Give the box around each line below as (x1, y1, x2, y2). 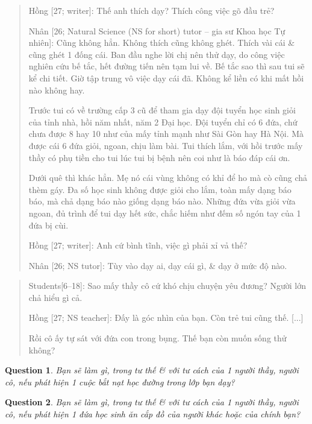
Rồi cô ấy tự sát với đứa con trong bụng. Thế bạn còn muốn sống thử (28, 332, 287, 344)
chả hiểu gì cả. (28, 291, 83, 303)
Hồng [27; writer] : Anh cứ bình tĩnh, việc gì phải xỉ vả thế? (28, 239, 248, 252)
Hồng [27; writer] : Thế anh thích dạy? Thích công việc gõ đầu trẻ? (28, 4, 275, 16)
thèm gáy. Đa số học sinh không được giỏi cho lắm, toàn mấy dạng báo (28, 183, 292, 195)
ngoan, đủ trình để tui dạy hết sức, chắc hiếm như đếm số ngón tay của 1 (28, 206, 301, 219)
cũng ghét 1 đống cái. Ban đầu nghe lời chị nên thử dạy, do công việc (28, 48, 285, 60)
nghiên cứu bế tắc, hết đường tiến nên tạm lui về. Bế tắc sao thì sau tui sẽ (28, 60, 305, 72)
